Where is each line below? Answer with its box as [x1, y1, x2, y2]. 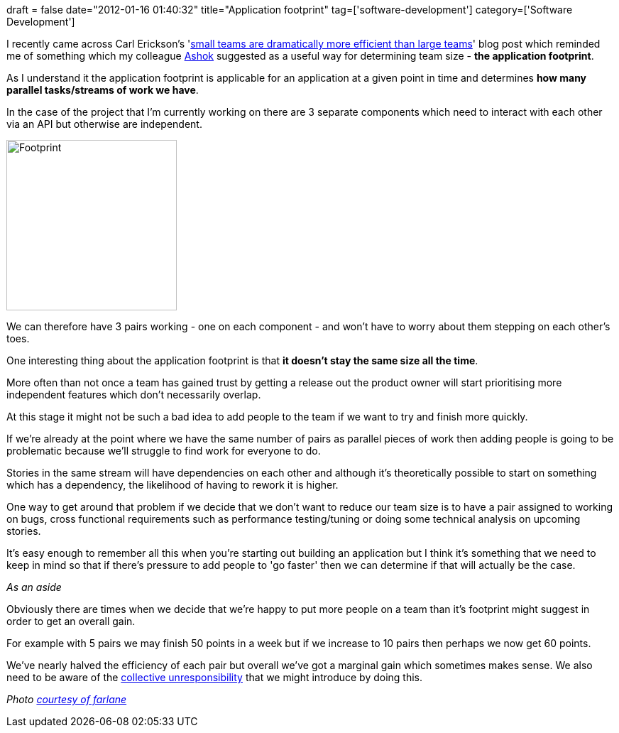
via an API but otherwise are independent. [6, 118, 202, 130]
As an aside [6, 581, 62, 593]
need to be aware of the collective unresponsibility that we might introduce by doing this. [6, 671, 423, 683]
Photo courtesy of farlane [6, 693, 127, 705]
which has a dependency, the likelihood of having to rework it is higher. [6, 479, 339, 491]
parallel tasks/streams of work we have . [6, 84, 199, 96]
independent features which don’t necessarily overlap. [6, 389, 261, 401]
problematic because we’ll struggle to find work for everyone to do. [6, 445, 321, 457]
